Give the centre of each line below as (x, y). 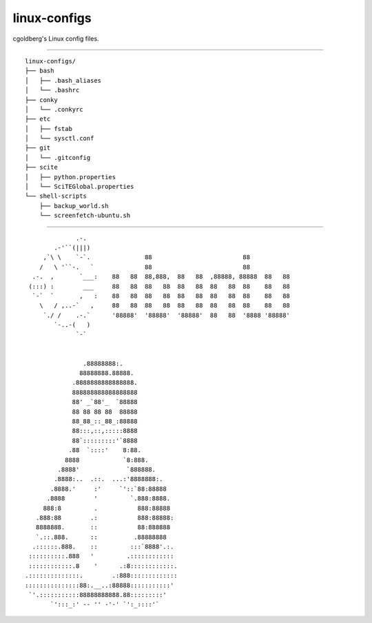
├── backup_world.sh (74, 206)
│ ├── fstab (49, 129)
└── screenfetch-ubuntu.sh (85, 216)
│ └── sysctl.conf (60, 139)
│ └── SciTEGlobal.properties (80, 187)
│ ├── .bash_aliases (63, 80)
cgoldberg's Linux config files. (56, 39)
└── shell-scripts (56, 196)
